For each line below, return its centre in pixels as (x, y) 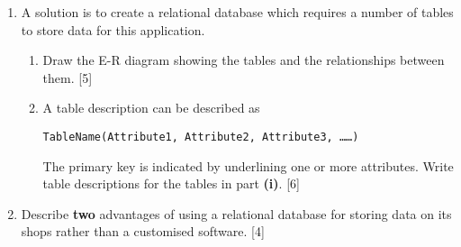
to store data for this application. (113, 29)
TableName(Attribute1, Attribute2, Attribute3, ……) (201, 137)
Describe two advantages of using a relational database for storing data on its (236, 213)
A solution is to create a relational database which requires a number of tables (237, 12)
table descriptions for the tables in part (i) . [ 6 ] (171, 183)
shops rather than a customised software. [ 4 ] (143, 231)
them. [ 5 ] (68, 77)
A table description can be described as (151, 108)
